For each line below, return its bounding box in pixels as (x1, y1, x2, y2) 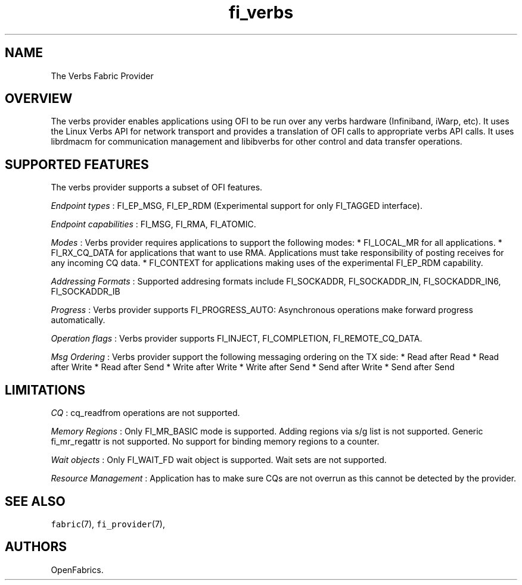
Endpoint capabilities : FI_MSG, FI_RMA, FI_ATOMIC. (51, 219, 256, 230)
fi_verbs (228, 2, 294, 23)
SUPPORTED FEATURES (5, 157, 149, 172)
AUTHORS (5, 539, 67, 555)
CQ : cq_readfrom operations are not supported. (51, 408, 240, 418)
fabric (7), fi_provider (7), (51, 518, 165, 529)
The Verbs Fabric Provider (51, 70, 154, 81)
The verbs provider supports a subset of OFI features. (51, 182, 263, 193)
